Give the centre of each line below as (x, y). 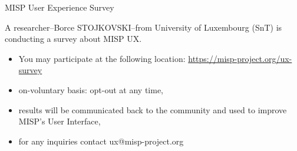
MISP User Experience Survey (60, 7)
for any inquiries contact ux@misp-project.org (101, 141)
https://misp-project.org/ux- (240, 58)
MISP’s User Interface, (60, 121)
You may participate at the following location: (102, 58)
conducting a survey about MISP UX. (73, 39)
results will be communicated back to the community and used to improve (153, 109)
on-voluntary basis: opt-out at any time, (91, 89)
